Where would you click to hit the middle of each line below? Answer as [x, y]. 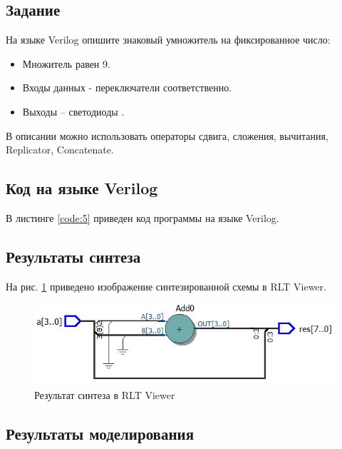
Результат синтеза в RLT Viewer [105, 394]
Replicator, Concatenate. [60, 150]
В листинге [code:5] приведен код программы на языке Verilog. [142, 217]
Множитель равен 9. [66, 63]
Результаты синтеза [73, 256]
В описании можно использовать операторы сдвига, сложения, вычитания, [167, 135]
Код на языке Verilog [82, 188]
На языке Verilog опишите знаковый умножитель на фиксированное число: [168, 40]
